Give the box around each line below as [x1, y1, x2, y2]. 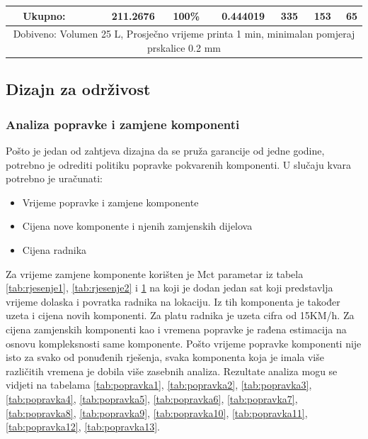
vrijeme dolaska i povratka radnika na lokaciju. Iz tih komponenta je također [6, 294, 340, 309]
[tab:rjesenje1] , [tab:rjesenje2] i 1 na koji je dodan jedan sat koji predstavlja [6, 280, 333, 295]
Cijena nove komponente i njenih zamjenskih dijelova [22, 218, 253, 233]
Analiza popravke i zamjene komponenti [6, 115, 240, 133]
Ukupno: [23, 8, 66, 23]
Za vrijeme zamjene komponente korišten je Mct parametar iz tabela [6, 266, 304, 281]
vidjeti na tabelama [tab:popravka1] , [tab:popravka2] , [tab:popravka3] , [6, 377, 312, 392]
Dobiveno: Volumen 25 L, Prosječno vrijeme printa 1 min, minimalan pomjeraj [13, 26, 355, 41]
